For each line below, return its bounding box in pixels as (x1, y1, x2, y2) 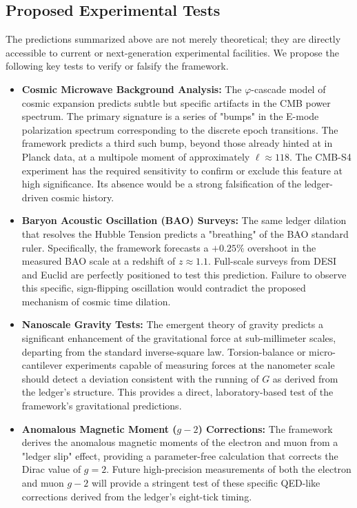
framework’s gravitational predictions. (21, 398, 182, 413)
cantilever (21, 358, 63, 372)
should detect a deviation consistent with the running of (21, 371, 259, 385)
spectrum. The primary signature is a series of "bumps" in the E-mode (21, 109, 319, 123)
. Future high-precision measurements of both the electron (106, 462, 351, 476)
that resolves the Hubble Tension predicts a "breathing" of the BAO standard (21, 226, 349, 241)
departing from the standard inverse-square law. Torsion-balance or (21, 344, 306, 358)
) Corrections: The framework (198, 421, 333, 436)
